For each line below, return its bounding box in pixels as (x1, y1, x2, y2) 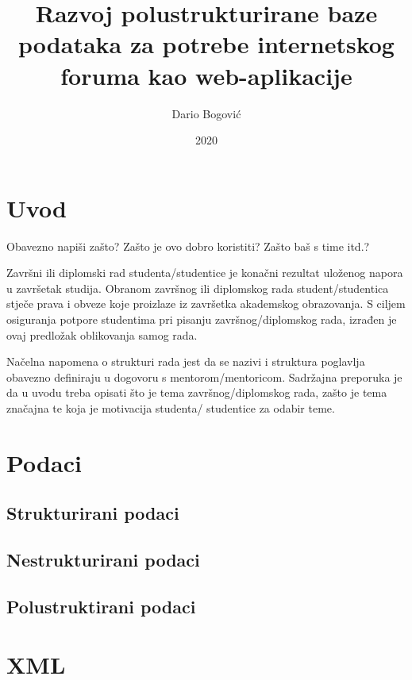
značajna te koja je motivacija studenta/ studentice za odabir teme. (6, 399, 335, 416)
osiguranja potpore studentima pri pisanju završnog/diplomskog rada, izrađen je (6, 311, 397, 327)
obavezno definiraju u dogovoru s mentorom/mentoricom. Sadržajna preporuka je (6, 368, 402, 385)
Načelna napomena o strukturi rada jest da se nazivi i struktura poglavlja (6, 353, 365, 370)
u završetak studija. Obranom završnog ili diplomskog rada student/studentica (6, 279, 389, 296)
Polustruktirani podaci (6, 594, 196, 618)
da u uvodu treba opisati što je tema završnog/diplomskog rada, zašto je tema (6, 384, 387, 401)
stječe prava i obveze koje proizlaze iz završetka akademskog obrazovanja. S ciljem (6, 295, 406, 312)
